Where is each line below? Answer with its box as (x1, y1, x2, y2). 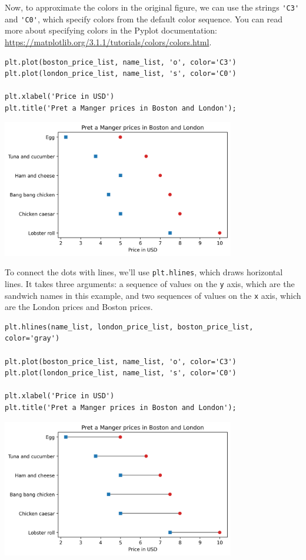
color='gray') (5, 334, 60, 343)
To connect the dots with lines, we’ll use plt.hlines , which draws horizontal (5, 266, 283, 278)
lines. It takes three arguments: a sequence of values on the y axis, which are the (5, 277, 295, 289)
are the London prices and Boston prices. (5, 301, 153, 313)
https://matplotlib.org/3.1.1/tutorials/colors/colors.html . (5, 35, 212, 48)
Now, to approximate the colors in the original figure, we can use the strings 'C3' (5, 1, 300, 13)
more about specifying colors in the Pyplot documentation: (5, 24, 217, 36)
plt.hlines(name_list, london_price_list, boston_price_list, (5, 322, 254, 331)
